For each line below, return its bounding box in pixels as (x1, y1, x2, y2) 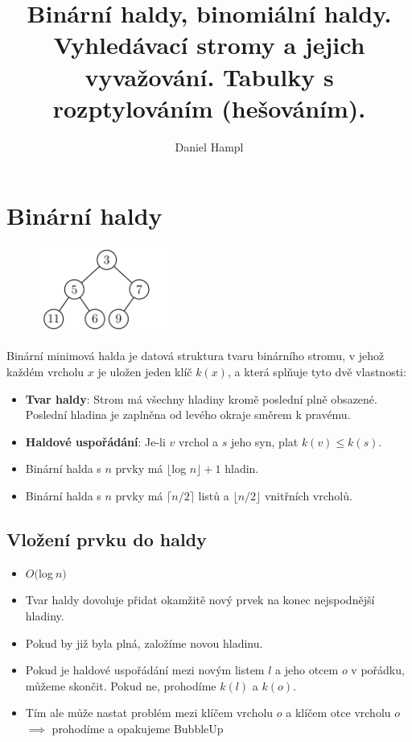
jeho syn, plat (230, 433, 299, 450)
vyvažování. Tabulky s (84, 60, 334, 93)
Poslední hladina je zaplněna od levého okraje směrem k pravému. (25, 406, 351, 423)
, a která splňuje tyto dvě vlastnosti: (227, 363, 406, 379)
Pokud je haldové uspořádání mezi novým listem (25, 661, 265, 678)
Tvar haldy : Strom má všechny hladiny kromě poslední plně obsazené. (25, 390, 377, 407)
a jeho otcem (275, 661, 339, 678)
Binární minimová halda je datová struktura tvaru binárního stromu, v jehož (6, 347, 385, 364)
